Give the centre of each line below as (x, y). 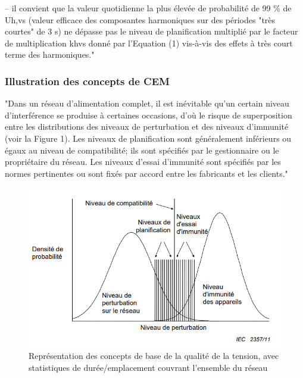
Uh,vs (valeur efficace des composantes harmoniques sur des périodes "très (140, 19)
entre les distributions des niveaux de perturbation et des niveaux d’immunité (147, 126)
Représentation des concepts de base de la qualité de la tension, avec (154, 356)
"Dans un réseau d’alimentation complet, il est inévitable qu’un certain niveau (147, 103)
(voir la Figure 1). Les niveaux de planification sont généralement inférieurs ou (148, 138)
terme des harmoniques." (50, 54)
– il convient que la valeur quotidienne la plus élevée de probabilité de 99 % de (148, 8)
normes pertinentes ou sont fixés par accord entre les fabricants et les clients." (146, 173)
